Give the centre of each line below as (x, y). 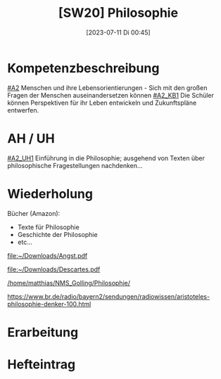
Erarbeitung (43, 332)
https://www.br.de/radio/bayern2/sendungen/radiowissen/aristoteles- (108, 296)
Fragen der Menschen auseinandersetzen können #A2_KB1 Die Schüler (111, 95)
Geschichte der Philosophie (57, 234)
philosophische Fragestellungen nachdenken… (75, 165)
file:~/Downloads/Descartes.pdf (54, 269)
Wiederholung (50, 194)
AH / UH (31, 138)
